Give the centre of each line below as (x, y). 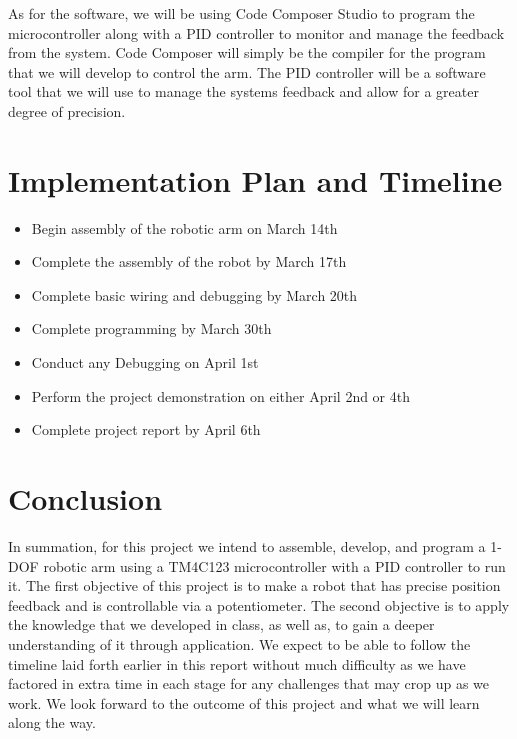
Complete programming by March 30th (151, 328)
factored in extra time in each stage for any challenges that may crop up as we (248, 683)
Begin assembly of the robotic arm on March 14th (184, 227)
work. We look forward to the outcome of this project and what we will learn (244, 702)
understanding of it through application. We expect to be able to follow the (239, 643)
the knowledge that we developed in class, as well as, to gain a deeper (221, 624)
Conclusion (85, 498)
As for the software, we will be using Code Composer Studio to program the (241, 13)
